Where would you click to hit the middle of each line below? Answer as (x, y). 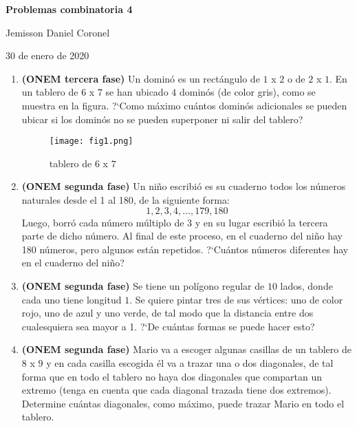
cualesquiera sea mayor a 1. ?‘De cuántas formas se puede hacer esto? (168, 326)
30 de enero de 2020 (47, 55)
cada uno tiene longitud (72, 299)
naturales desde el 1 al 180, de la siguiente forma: (126, 200)
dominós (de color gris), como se (247, 92)
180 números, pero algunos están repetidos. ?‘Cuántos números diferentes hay (185, 249)
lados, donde (306, 285)
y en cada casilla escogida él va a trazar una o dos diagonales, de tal (190, 362)
